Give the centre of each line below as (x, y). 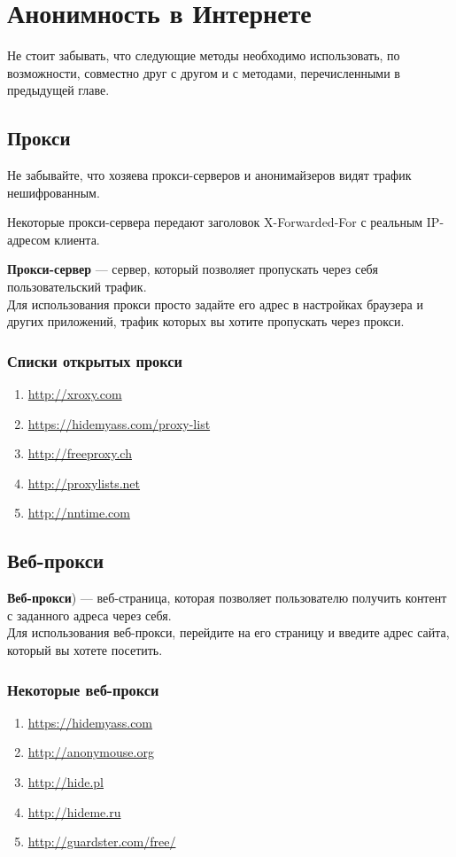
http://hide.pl (66, 782)
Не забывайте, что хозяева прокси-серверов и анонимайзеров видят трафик (209, 175)
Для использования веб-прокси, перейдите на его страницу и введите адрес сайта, (228, 632)
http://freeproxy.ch (80, 453)
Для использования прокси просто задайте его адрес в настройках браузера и (215, 304)
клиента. (77, 239)
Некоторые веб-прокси (83, 689)
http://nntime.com (79, 513)
